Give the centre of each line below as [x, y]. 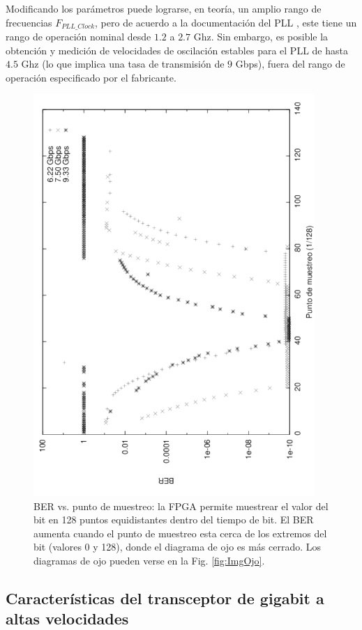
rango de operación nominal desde [78, 37]
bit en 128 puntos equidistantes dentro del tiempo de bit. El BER [174, 520]
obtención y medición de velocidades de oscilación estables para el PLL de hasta [177, 50]
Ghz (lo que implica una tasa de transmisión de [123, 64]
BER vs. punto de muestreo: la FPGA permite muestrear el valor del [181, 506]
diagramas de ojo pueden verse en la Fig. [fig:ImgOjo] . [149, 561]
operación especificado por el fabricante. [91, 77]
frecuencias [29, 22]
